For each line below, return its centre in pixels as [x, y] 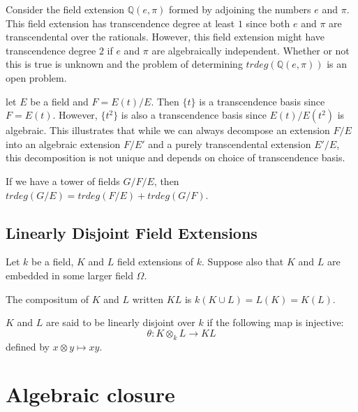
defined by [28, 346]
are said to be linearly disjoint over [121, 322]
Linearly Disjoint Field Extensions [132, 232]
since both [268, 23]
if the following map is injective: [275, 322]
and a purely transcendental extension [230, 144]
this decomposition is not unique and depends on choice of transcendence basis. [176, 157]
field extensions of [155, 262]
